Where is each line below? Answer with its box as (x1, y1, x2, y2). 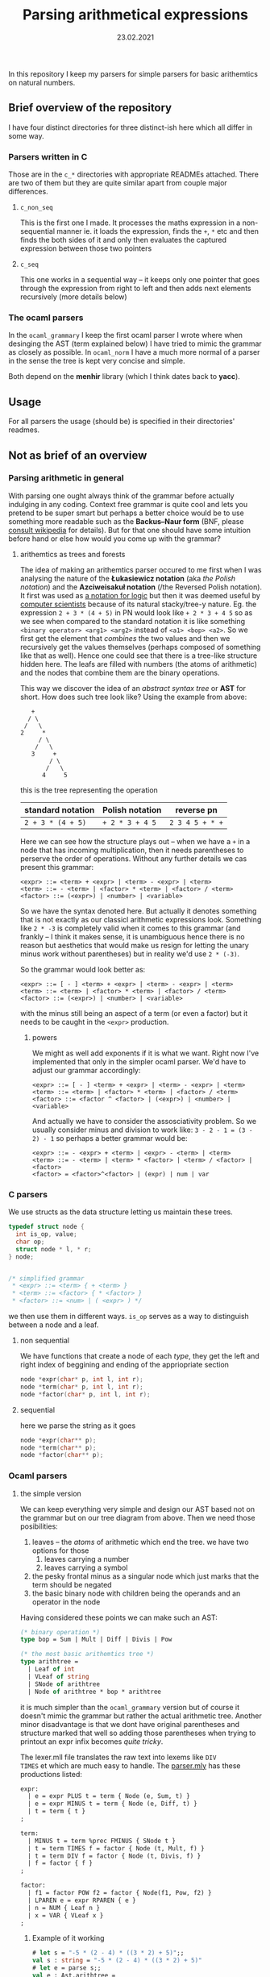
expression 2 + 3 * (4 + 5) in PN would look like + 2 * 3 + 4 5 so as (19, 607, 253, 618)
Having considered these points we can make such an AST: (19, 1613, 218, 1622)
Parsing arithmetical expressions (23, 6, 248, 24)
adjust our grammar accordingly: (31, 1065, 141, 1075)
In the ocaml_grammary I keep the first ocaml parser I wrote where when (8, 331, 243, 340)
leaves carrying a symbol (44, 1563, 128, 1572)
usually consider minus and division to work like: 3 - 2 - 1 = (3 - (31, 1125, 253, 1134)
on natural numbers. (8, 77, 76, 87)
